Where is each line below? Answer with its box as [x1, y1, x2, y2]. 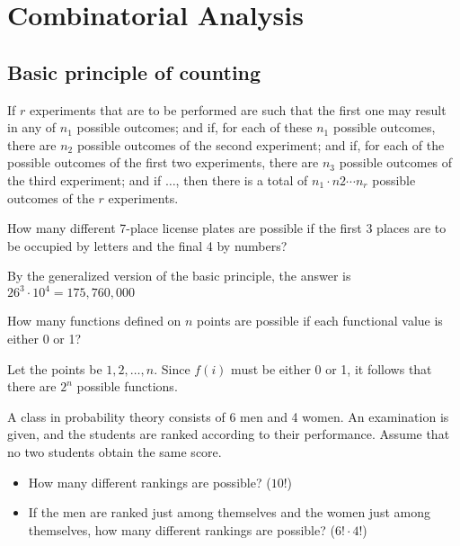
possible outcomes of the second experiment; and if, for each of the [76, 135, 445, 154]
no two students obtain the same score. [7, 442, 222, 461]
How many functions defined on [7, 311, 181, 330]
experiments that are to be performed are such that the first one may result [29, 100, 447, 119]
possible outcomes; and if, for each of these [76, 118, 313, 137]
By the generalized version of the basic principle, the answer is [7, 266, 351, 285]
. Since [154, 359, 190, 378]
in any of [7, 118, 57, 137]
